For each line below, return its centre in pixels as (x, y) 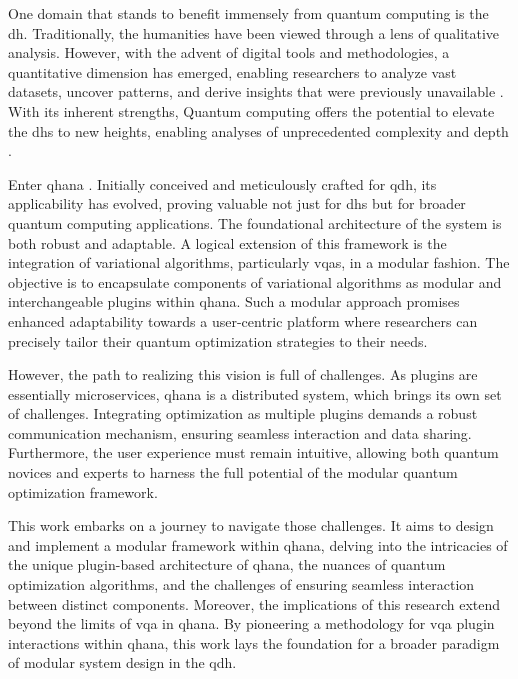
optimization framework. (83, 491)
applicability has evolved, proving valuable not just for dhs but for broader (237, 203)
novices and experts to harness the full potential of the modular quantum (233, 472)
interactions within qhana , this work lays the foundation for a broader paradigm (254, 642)
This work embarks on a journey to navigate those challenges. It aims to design (251, 525)
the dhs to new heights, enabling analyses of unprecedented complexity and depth (258, 130)
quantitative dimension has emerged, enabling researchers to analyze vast (232, 71)
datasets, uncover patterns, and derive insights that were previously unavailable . (256, 91)
